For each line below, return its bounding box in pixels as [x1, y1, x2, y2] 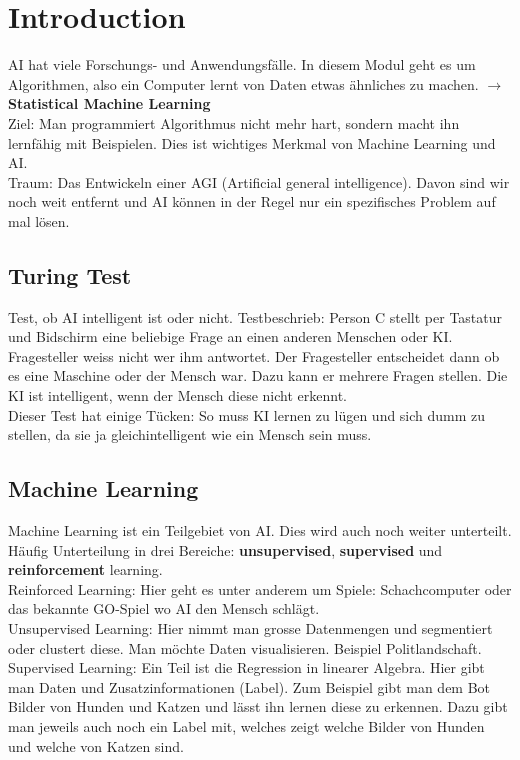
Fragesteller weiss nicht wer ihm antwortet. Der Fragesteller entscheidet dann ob [8, 345, 500, 366]
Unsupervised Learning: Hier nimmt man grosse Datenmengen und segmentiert [8, 618, 493, 638]
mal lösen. [8, 210, 70, 231]
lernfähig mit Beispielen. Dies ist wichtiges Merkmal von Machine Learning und [8, 132, 496, 153]
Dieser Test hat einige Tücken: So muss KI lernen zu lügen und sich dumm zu [8, 404, 486, 425]
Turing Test [8, 259, 132, 290]
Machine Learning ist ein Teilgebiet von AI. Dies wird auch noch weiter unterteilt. [8, 520, 512, 541]
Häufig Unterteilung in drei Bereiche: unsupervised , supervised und [8, 539, 443, 560]
